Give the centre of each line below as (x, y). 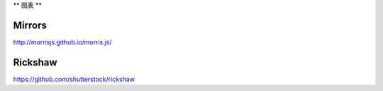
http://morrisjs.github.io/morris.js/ (63, 42)
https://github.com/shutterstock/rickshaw (74, 79)
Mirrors (30, 25)
